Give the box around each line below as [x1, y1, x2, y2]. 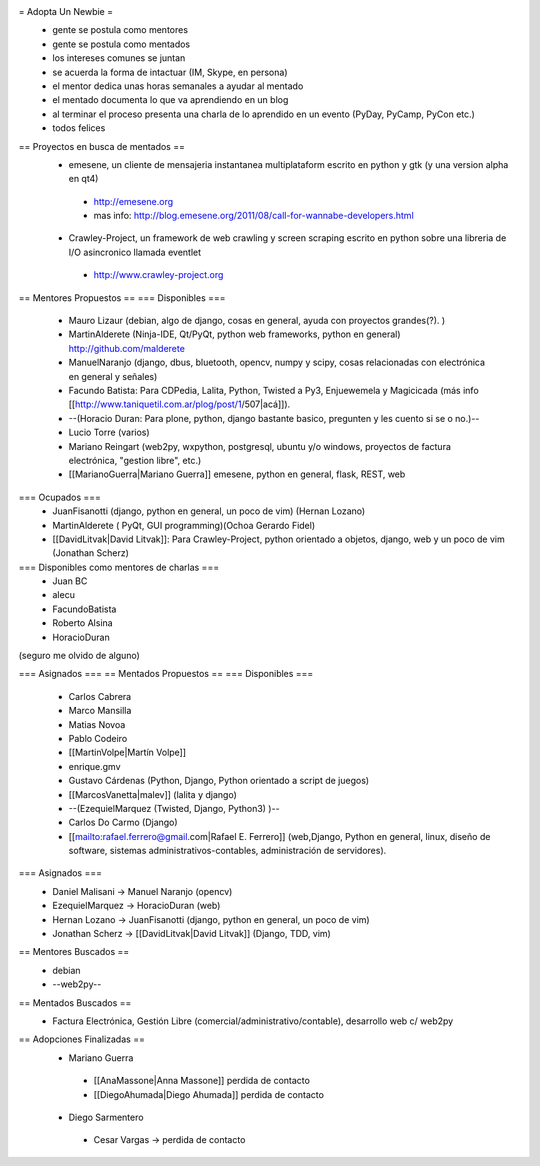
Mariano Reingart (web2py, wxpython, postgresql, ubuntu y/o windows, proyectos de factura [68, 440, 452, 452]
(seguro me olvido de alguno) [18, 650, 140, 662]
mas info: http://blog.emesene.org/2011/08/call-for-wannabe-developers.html [93, 210, 414, 222]
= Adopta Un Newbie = [18, 6, 114, 17]
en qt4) [68, 173, 99, 185]
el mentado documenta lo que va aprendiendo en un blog [52, 94, 289, 106]
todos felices [52, 122, 106, 134]
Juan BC [52, 575, 88, 587]
